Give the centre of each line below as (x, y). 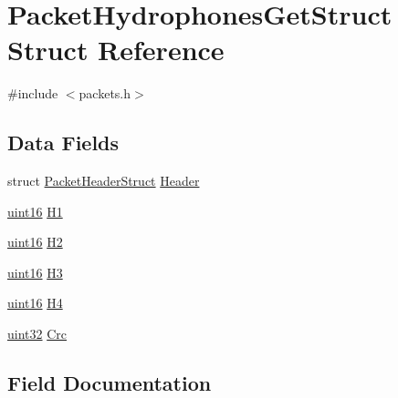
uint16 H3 (35, 272)
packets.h (105, 93)
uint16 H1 (35, 211)
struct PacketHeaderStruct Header (104, 181)
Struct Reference (116, 50)
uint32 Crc (37, 334)
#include (33, 93)
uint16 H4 (35, 303)
